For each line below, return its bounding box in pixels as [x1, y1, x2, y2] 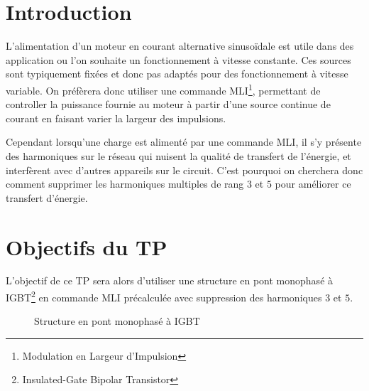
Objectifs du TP [6, 232, 167, 261]
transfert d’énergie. [6, 190, 88, 205]
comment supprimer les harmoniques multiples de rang [6, 176, 244, 191]
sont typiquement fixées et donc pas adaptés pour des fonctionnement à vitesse [6, 66, 348, 81]
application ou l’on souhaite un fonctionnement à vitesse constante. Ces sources [6, 52, 351, 67]
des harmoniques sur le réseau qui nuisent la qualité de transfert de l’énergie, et [6, 148, 351, 163]
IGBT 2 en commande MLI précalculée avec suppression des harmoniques [6, 288, 322, 304]
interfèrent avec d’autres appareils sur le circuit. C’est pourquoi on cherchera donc [6, 162, 363, 177]
